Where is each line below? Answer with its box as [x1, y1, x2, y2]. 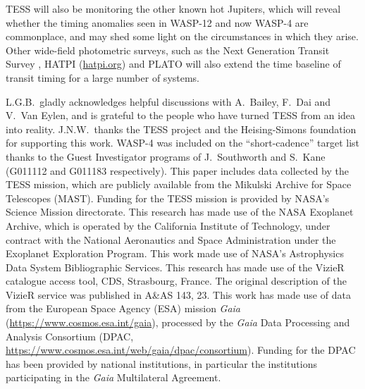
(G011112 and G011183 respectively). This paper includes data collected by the [6, 163, 349, 178]
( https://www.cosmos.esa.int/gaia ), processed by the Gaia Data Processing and [6, 315, 350, 330]
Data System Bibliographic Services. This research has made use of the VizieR [6, 259, 345, 274]
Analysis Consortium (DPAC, [6, 328, 134, 343]
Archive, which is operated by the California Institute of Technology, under [6, 218, 330, 233]
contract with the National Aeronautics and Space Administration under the [6, 232, 336, 247]
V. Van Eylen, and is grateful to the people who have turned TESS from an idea [6, 108, 356, 123]
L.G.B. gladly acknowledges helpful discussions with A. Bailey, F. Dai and [6, 94, 331, 109]
